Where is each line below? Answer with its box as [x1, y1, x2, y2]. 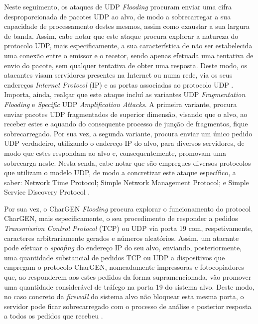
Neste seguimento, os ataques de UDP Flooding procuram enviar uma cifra [4, 1, 232, 11]
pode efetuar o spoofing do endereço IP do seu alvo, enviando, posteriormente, [4, 242, 242, 253]
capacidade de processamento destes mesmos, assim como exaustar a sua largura [4, 21, 250, 31]
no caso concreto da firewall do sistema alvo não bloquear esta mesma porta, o [4, 291, 244, 302]
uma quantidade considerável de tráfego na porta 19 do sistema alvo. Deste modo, [4, 281, 255, 292]
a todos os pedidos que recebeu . [4, 311, 103, 321]
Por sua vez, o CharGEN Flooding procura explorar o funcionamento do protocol [4, 203, 251, 214]
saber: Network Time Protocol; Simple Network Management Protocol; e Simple [4, 177, 249, 187]
